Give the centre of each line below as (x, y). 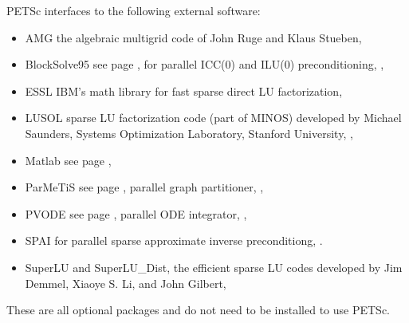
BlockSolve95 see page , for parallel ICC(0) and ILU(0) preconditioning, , (204, 64)
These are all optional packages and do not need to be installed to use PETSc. (198, 310)
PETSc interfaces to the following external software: (134, 10)
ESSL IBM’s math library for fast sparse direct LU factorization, (184, 91)
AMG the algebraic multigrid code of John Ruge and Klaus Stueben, (193, 37)
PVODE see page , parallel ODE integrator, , (136, 213)
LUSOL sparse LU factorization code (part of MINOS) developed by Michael (213, 118)
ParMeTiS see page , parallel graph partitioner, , (144, 187)
